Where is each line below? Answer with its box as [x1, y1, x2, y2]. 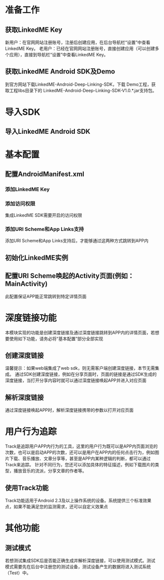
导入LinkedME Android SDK [5, 127, 91, 136]
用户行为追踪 [5, 426, 57, 437]
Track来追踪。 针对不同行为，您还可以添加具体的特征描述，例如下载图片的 [5, 462, 155, 468]
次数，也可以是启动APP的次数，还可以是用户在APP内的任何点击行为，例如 [5, 450, 155, 455]
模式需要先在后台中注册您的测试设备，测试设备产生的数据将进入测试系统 [5, 564, 151, 569]
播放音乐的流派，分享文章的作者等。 [13, 468, 87, 474]
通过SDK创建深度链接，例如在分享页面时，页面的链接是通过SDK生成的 [14, 371, 157, 378]
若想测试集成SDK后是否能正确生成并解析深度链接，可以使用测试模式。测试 [5, 557, 156, 563]
